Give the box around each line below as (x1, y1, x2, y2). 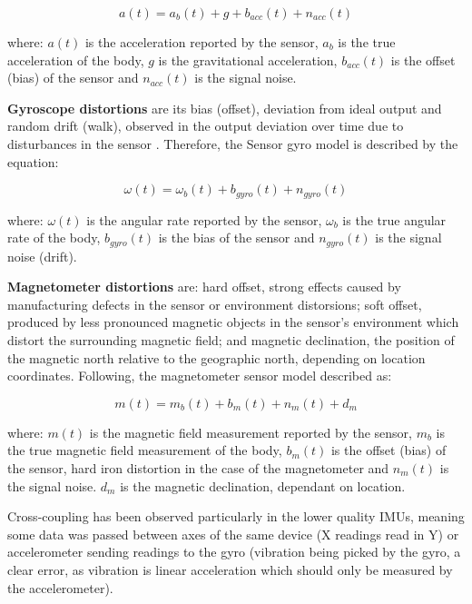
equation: (7, 152, 59, 171)
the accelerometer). (7, 578, 113, 597)
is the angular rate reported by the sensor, (86, 210, 322, 229)
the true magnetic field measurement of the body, (7, 441, 282, 460)
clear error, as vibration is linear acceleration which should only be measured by (7, 559, 453, 579)
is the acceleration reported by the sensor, (84, 33, 319, 51)
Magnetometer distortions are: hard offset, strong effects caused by (7, 277, 401, 296)
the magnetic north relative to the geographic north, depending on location (7, 348, 426, 367)
